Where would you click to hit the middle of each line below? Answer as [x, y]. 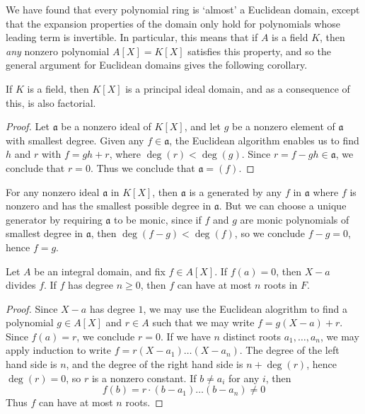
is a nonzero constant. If [144, 378]
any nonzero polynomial [58, 51]
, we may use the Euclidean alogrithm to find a [245, 308]
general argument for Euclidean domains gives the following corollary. [157, 65]
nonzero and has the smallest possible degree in [109, 206]
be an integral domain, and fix [100, 271]
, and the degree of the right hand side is [155, 364]
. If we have [185, 336]
